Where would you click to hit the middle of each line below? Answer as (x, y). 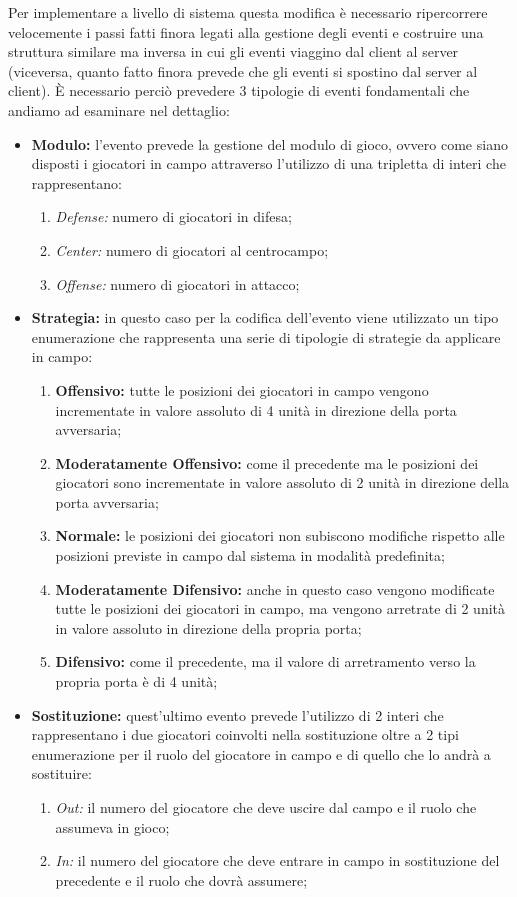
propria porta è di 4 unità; (136, 681)
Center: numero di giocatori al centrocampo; (192, 249)
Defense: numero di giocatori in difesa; (173, 216)
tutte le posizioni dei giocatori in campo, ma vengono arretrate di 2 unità (280, 608)
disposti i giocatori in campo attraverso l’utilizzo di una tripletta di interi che (268, 163)
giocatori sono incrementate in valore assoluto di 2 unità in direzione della (282, 482)
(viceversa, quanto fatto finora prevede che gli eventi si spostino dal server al (243, 70)
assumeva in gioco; (112, 826)
